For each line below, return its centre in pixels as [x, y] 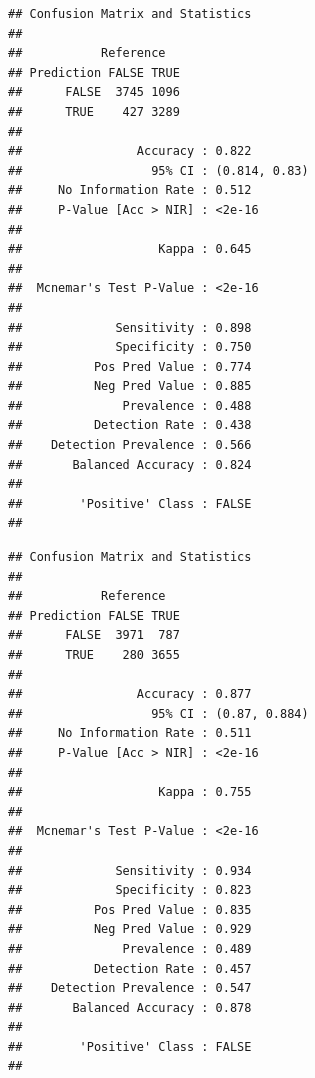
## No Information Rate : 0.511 [130, 733]
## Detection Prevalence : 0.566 [130, 445]
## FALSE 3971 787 [94, 635]
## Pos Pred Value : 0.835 [130, 909]
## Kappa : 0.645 [130, 249]
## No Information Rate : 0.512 [130, 190]
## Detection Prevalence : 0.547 [130, 988]
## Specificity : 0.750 [130, 347]
